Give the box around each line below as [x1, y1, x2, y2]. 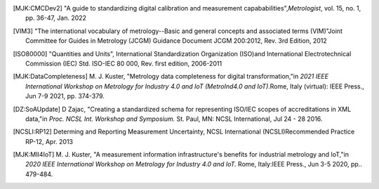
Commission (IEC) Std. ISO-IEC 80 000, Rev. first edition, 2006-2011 [25, 59, 222, 67]
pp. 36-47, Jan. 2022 [25, 14, 87, 22]
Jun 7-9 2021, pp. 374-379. [25, 92, 105, 100]
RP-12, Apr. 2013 [25, 137, 74, 145]
